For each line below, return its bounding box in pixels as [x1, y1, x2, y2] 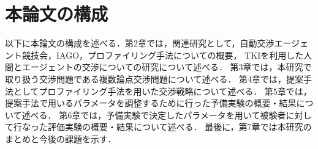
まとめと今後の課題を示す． [5, 132, 116, 145]
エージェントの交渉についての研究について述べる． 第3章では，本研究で [21, 60, 312, 73]
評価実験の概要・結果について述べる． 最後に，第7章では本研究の [47, 120, 312, 133]
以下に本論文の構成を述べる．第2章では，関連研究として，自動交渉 [5, 37, 274, 49]
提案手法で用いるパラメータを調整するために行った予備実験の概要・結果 [5, 96, 297, 109]
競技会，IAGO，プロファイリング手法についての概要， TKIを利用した [21, 48, 304, 61]
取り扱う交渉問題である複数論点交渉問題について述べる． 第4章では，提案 [5, 72, 304, 85]
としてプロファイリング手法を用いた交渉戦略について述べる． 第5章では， [13, 84, 312, 97]
